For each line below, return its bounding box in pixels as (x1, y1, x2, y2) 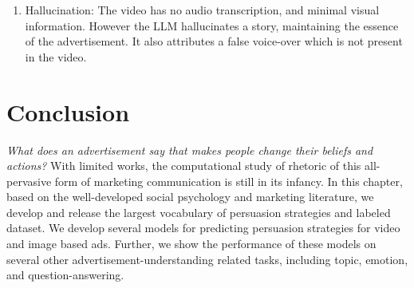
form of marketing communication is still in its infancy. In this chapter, (54, 172, 403, 189)
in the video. (25, 48, 87, 65)
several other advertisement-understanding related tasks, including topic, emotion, (6, 251, 408, 267)
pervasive (6, 172, 52, 189)
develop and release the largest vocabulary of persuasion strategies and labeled (6, 203, 391, 220)
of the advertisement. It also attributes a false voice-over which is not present (25, 33, 403, 49)
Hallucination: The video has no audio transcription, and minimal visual (25, 2, 380, 18)
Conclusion (6, 95, 130, 128)
